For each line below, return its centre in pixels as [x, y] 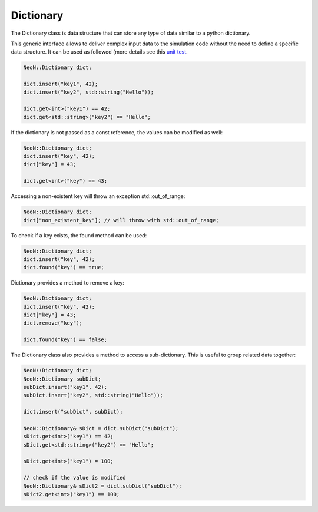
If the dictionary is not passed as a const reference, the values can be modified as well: [117, 132]
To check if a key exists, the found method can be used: [79, 235]
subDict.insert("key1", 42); [65, 387]
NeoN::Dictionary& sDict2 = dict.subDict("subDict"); [102, 486]
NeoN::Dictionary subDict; [62, 379]
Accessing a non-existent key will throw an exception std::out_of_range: [98, 196]
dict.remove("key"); [53, 323]
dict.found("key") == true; [64, 267]
